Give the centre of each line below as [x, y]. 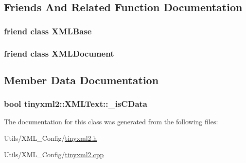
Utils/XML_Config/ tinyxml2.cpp [54, 154]
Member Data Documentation [81, 80]
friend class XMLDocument [59, 53]
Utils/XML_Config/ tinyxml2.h [51, 138]
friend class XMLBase [48, 31]
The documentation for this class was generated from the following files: [111, 122]
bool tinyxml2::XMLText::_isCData [76, 104]
